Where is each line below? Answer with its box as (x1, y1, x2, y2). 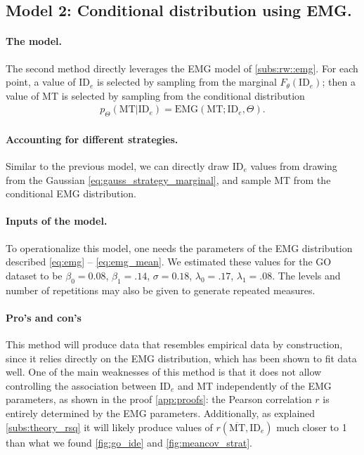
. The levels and (272, 268, 341, 282)
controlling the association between (6, 378, 157, 393)
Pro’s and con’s (6, 310, 82, 324)
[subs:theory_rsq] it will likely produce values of (6, 419, 213, 434)
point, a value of (6, 74, 76, 89)
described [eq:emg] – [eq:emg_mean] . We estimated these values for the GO (6, 254, 332, 269)
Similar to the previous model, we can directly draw (6, 158, 229, 173)
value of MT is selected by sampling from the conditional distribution (6, 88, 305, 103)
